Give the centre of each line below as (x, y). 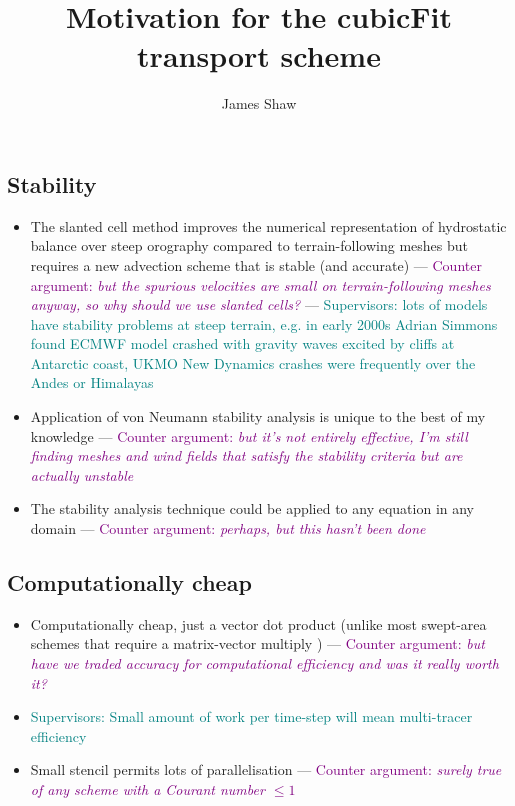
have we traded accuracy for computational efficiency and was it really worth (264, 663)
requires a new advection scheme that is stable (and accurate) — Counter (256, 264)
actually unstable (82, 474)
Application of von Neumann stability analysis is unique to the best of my (258, 416)
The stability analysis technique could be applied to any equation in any (252, 508)
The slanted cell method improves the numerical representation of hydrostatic (268, 225)
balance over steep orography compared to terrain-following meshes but (249, 245)
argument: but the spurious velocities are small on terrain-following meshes (260, 284)
